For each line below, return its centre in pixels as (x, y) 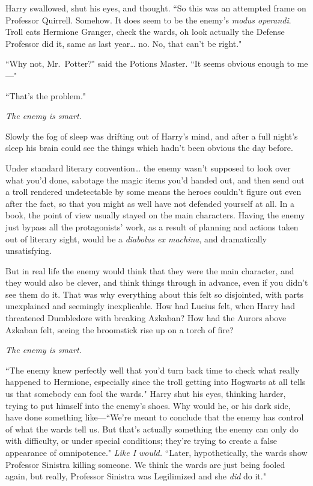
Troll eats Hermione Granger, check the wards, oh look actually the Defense (145, 32)
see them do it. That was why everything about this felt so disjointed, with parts (154, 294)
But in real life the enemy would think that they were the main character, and (150, 270)
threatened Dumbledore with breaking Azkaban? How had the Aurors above (146, 318)
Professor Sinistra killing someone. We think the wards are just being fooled (145, 464)
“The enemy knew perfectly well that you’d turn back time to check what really (153, 370)
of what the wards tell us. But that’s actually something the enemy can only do (152, 429)
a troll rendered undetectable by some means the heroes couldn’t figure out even (153, 192)
